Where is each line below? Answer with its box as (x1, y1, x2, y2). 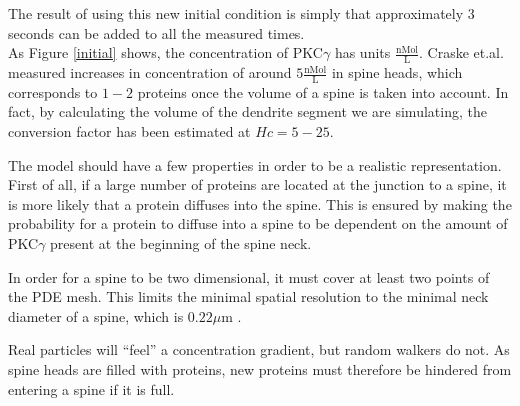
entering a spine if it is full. (8, 378, 175, 399)
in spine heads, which (331, 62, 463, 83)
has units (334, 42, 391, 63)
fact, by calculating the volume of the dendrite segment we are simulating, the (8, 101, 487, 122)
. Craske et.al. (419, 42, 504, 63)
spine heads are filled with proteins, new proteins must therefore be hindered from (8, 358, 512, 379)
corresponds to (8, 81, 98, 102)
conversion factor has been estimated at (8, 121, 251, 142)
